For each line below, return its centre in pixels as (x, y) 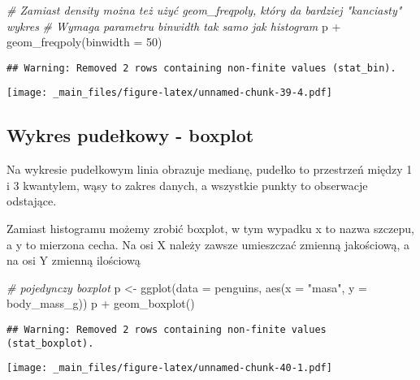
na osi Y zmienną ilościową (74, 260)
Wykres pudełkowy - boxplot (130, 135)
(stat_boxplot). (50, 343)
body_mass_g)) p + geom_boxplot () (101, 303)
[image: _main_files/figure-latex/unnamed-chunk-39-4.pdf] (169, 93)
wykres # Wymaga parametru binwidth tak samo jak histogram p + (174, 26)
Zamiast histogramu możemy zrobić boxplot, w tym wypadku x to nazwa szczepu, (210, 229)
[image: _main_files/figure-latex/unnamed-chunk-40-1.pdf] (169, 368)
